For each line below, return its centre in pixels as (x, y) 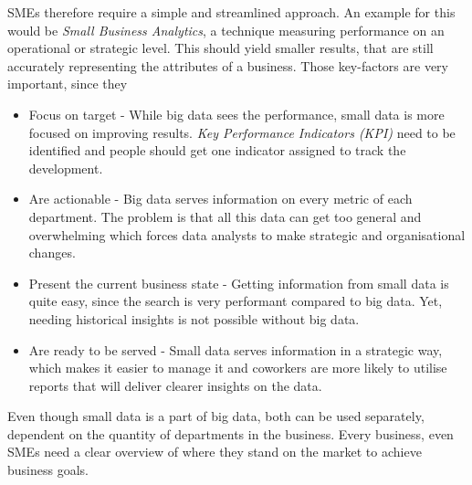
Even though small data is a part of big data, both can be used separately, (216, 416)
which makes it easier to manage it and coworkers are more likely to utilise (238, 368)
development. (66, 168)
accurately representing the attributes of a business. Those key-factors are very (228, 65)
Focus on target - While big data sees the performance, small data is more (236, 114)
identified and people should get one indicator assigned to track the (217, 150)
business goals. (48, 470)
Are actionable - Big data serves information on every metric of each (220, 199)
